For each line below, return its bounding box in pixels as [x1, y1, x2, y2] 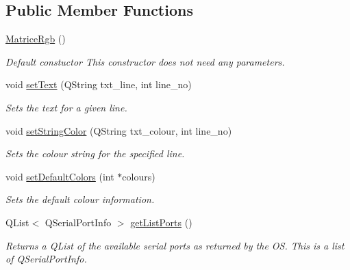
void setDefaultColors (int [5, 169, 114, 183]
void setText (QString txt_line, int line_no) [5, 77, 192, 92]
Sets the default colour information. [5, 192, 155, 206]
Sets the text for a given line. [5, 100, 127, 114]
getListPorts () [130, 215, 192, 229]
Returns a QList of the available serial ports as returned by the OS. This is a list [5, 238, 345, 252]
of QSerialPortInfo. [5, 252, 87, 266]
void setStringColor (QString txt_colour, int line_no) [5, 123, 232, 137]
